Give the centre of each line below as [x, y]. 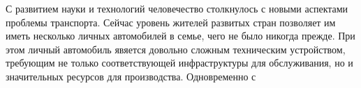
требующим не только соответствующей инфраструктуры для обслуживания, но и [179, 63]
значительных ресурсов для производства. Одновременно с [131, 76]
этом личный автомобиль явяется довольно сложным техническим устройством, [176, 49]
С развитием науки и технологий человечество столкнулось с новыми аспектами [177, 8]
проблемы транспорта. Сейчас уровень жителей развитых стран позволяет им [171, 22]
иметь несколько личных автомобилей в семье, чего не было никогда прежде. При [180, 36]
